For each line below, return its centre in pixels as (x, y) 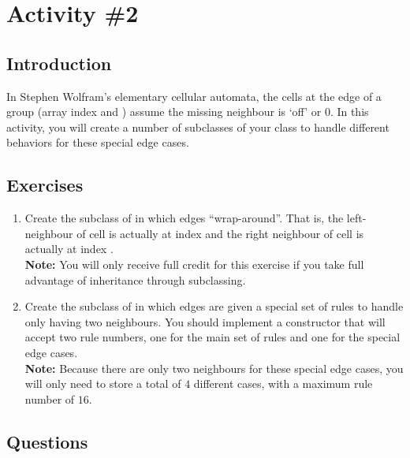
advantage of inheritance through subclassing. (135, 279)
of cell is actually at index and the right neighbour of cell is (220, 233)
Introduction (59, 63)
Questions (47, 441)
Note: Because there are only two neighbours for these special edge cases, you (214, 368)
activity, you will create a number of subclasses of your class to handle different (198, 127)
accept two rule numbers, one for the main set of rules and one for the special (212, 337)
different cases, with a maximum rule (283, 384)
